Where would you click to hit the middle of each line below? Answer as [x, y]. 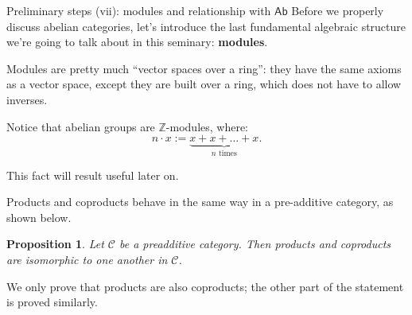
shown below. [39, 217]
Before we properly [338, 10]
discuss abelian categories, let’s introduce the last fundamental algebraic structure [206, 26]
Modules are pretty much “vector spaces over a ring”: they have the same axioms [204, 68]
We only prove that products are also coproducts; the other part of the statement [205, 286]
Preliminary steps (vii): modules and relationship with [139, 10]
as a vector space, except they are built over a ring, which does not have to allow [204, 84]
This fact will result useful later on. [93, 175]
